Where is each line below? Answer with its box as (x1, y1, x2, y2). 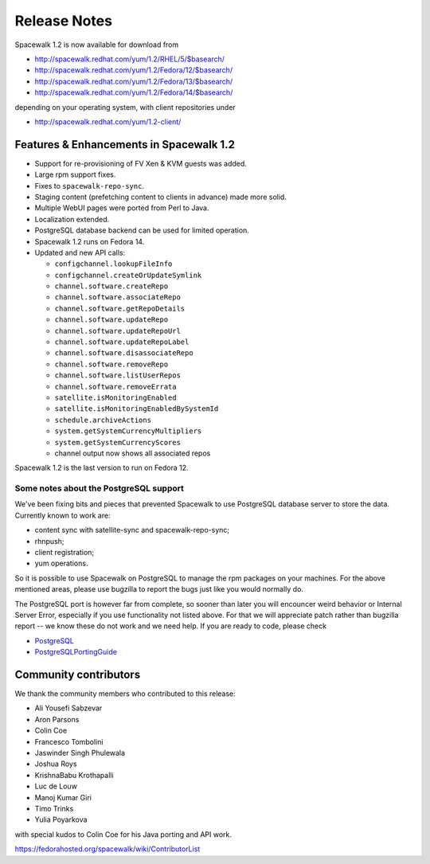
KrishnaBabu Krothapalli (34, 770, 115, 780)
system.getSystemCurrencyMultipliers (54, 427, 202, 436)
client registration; (34, 548, 95, 557)
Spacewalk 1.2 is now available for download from (14, 40, 179, 49)
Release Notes (14, 12, 113, 29)
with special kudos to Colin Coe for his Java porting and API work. (14, 829, 233, 839)
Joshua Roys (34, 759, 77, 768)
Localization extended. (34, 214, 110, 224)
